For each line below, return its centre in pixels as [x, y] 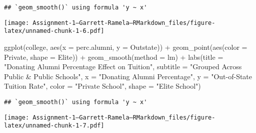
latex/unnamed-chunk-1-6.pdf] [54, 31]
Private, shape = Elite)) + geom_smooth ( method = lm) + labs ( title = [114, 57]
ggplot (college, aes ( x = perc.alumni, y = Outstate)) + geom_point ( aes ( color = [126, 47]
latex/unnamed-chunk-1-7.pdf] [54, 126]
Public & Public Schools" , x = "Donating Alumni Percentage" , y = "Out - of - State [128, 76]
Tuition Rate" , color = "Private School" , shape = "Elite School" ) [102, 86]
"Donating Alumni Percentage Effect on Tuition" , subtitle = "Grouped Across [123, 66]
